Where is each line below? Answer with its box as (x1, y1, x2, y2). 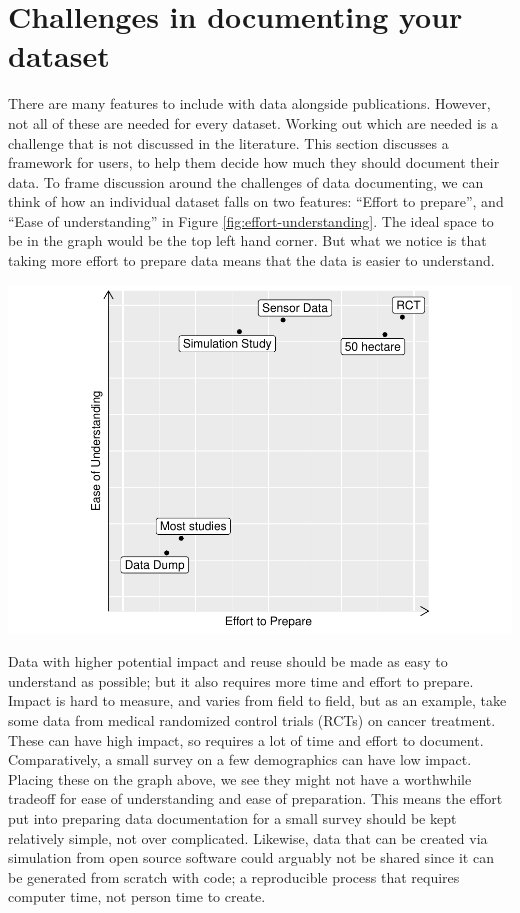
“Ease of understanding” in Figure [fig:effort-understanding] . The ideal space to (8, 210, 494, 231)
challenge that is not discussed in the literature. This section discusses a (8, 132, 449, 153)
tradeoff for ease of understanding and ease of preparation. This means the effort (8, 788, 503, 809)
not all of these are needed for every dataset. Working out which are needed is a (8, 112, 499, 133)
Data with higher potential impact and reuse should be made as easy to (8, 651, 448, 672)
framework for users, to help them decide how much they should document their (8, 152, 500, 173)
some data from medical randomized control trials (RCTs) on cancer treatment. (8, 709, 496, 730)
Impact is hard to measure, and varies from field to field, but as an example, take (8, 690, 507, 711)
